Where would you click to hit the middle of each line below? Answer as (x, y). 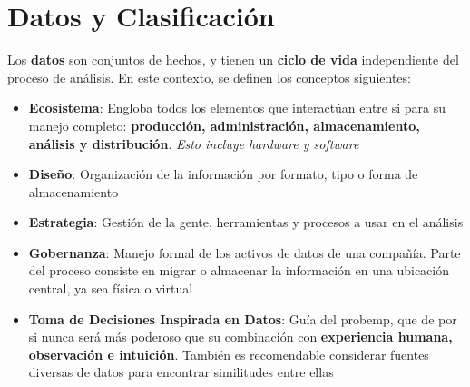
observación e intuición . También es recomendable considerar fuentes (229, 354)
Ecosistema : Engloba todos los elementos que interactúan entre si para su (237, 108)
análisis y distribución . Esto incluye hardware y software (194, 143)
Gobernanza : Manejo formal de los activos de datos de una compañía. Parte (245, 252)
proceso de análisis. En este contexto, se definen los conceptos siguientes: (209, 77)
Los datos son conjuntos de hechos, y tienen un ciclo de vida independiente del (233, 60)
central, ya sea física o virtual (111, 288)
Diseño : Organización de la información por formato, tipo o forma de (223, 174)
